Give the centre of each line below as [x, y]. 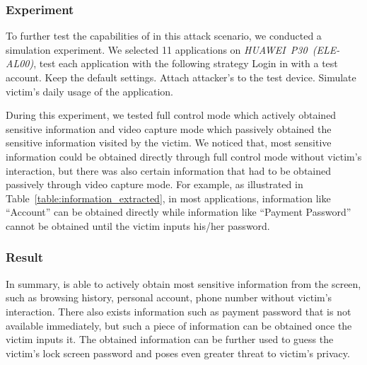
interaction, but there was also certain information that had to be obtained [169, 170]
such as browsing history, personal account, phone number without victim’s [169, 297]
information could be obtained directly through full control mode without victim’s [184, 156]
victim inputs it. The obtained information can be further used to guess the [170, 339]
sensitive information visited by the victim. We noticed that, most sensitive [169, 143]
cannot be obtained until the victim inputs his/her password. [138, 225]
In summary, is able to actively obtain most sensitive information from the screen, [183, 283]
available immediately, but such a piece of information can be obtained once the [179, 325]
